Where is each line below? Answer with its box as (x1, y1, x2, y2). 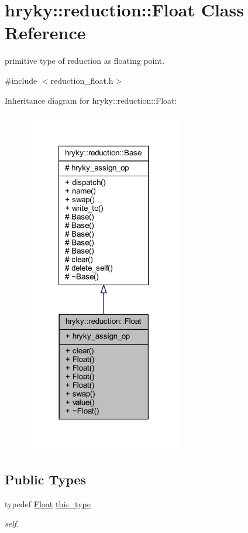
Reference (5, 20, 86, 45)
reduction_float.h (50, 74, 113, 86)
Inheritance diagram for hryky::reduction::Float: (5, 94, 177, 106)
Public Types (5, 470, 87, 488)
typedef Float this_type (5, 497, 91, 510)
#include (5, 74, 37, 86)
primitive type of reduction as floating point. (5, 54, 165, 67)
